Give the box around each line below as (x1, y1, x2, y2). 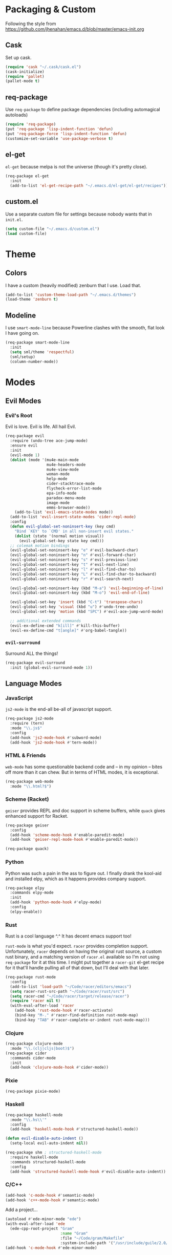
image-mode (46, 500, 70, 505)
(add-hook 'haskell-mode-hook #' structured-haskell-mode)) (10, 1126, 139, 1132)
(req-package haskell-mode (5, 1112, 63, 1117)
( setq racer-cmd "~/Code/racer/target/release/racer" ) (10, 993, 130, 999)
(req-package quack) (5, 846, 50, 852)
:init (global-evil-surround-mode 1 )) (10, 665, 93, 670)
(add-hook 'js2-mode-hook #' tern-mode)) (10, 740, 97, 745)
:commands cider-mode (10, 1055, 56, 1060)
